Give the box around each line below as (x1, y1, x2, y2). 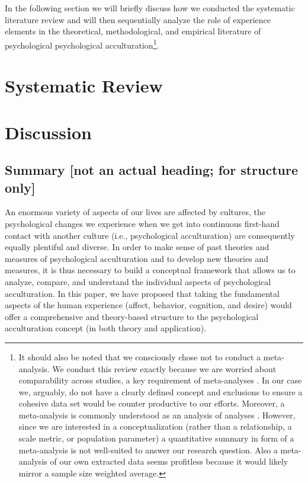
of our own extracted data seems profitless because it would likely (50, 455, 288, 468)
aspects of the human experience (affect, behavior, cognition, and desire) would (5, 299, 292, 311)
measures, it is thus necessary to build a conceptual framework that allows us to (5, 264, 296, 276)
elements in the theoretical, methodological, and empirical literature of (5, 25, 261, 37)
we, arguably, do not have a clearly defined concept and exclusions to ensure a (18, 385, 303, 398)
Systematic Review (5, 73, 163, 98)
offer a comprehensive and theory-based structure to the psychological (5, 310, 259, 322)
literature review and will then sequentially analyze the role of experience (5, 13, 271, 25)
